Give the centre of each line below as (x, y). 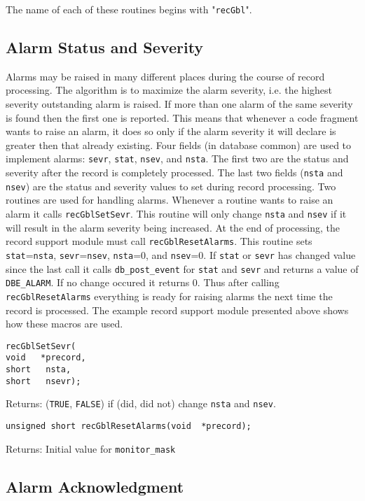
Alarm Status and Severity (105, 47)
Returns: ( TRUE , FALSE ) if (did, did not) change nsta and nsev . (141, 403)
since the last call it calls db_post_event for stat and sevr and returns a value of (182, 268)
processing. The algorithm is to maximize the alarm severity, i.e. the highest (169, 90)
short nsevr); (43, 381)
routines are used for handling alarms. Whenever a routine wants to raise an (170, 200)
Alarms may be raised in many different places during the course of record (165, 76)
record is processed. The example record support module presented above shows (177, 310)
